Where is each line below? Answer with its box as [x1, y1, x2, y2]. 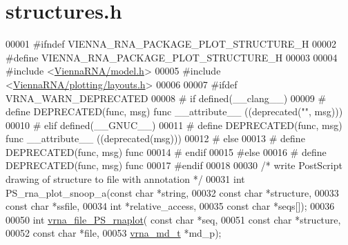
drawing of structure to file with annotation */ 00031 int [6, 172, 245, 186]
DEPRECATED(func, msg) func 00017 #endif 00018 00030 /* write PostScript [6, 158, 342, 173]
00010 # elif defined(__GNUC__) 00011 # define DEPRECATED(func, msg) [6, 117, 342, 132]
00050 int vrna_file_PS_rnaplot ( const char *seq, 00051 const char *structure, [6, 212, 341, 226]
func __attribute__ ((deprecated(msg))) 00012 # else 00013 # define [6, 131, 305, 146]
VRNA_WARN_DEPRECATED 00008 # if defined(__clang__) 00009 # [6, 90, 327, 105]
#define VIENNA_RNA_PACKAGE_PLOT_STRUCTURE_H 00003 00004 [6, 50, 338, 64]
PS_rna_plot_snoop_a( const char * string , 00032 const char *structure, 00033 [6, 185, 339, 199]
